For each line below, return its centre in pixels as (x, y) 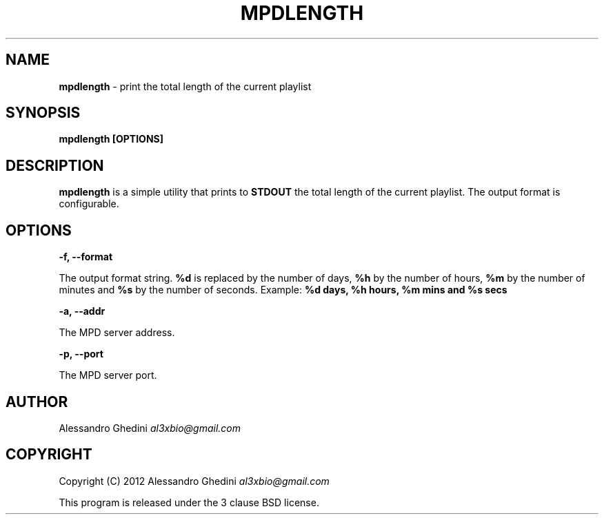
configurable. (89, 204)
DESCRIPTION (55, 165)
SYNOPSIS (43, 113)
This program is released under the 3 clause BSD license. (189, 502)
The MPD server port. (108, 375)
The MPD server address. (117, 333)
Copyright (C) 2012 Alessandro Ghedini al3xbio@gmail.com (194, 481)
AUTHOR (37, 402)
